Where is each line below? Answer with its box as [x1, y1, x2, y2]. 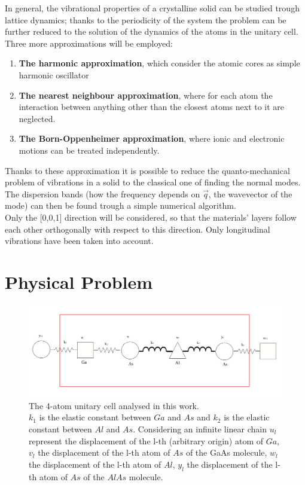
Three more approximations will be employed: [5, 36, 173, 49]
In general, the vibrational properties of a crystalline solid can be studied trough [5, 2, 300, 14]
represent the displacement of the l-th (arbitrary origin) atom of [29, 434, 264, 447]
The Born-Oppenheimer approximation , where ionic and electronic [19, 132, 285, 145]
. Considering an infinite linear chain [133, 423, 267, 435]
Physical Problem [5, 269, 153, 294]
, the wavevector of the [208, 187, 292, 200]
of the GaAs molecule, [185, 446, 267, 459]
